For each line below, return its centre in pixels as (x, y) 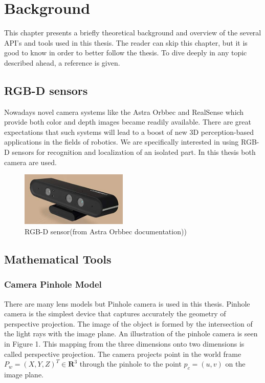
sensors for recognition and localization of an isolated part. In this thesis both (134, 152)
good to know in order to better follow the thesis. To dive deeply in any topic (126, 53)
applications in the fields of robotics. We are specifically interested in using (122, 142)
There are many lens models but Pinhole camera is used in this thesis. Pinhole (127, 303)
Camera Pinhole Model (53, 284)
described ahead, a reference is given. (62, 62)
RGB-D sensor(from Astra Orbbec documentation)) (106, 231)
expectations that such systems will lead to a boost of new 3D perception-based (129, 132)
